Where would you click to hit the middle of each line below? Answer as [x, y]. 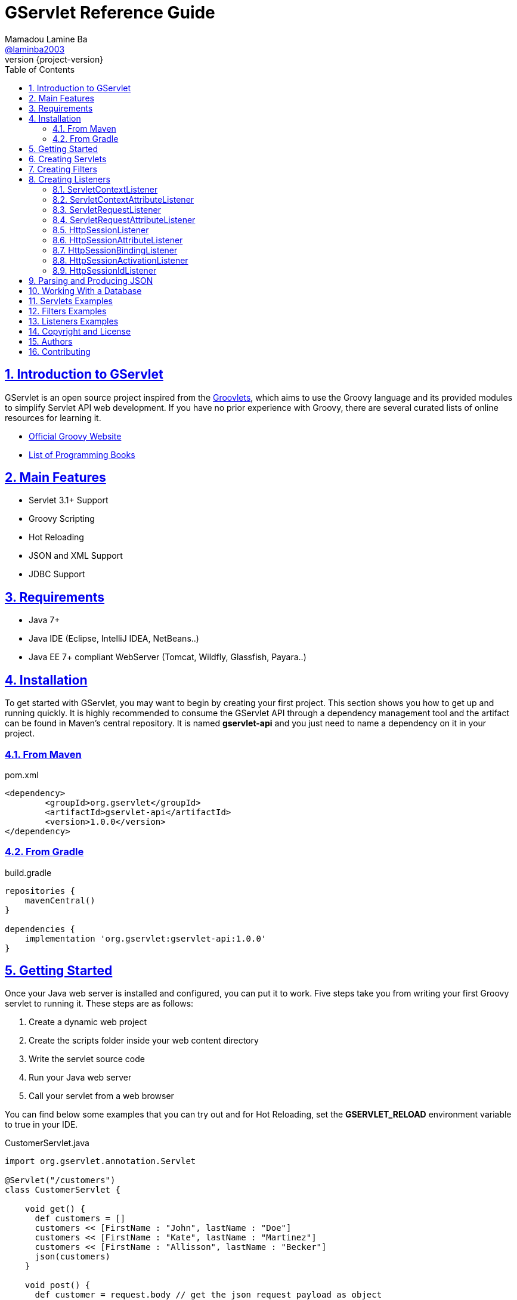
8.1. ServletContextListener [105, 189]
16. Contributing [60, 351]
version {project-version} [54, 59]
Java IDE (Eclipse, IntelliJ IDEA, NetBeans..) [114, 639]
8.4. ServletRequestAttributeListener [124, 219]
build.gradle [28, 872]
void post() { [58, 1285]
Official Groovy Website [75, 436]
